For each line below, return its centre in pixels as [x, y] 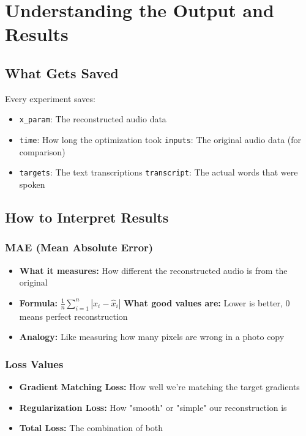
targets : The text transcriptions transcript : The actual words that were [159, 172]
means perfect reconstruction [73, 316]
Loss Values [34, 364]
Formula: [38, 302]
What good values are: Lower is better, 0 [207, 302]
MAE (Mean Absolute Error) [79, 247]
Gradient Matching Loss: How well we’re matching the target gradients [159, 386]
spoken [32, 184]
